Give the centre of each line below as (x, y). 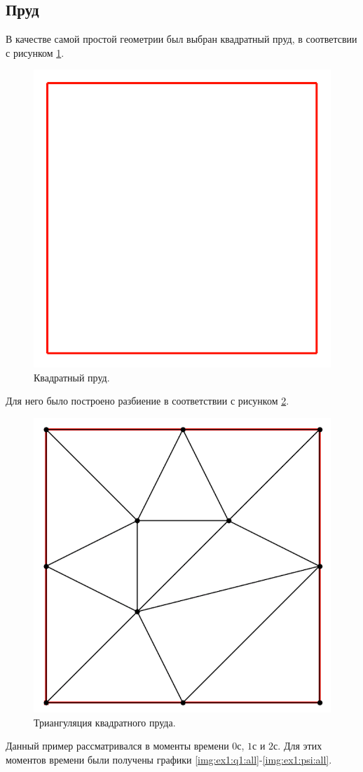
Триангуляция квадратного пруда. (105, 722)
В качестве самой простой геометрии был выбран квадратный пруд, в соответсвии (181, 39)
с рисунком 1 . (35, 52)
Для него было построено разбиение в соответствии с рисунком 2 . (148, 401)
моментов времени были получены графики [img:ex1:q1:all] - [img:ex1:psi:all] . (169, 759)
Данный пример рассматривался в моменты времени (117, 746)
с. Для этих (298, 746)
